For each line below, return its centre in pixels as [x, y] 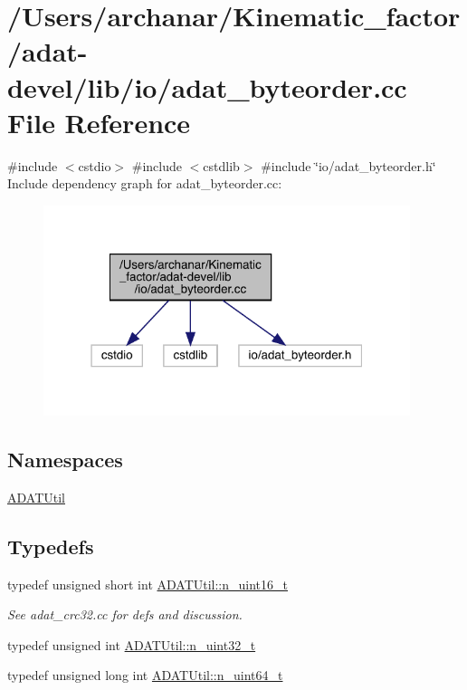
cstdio [95, 165]
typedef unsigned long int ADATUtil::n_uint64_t [145, 675]
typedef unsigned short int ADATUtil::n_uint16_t [148, 584]
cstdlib [221, 165]
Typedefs [51, 546]
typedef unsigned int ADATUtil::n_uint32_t [132, 644]
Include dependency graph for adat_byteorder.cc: [145, 183]
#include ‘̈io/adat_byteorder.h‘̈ [348, 165]
